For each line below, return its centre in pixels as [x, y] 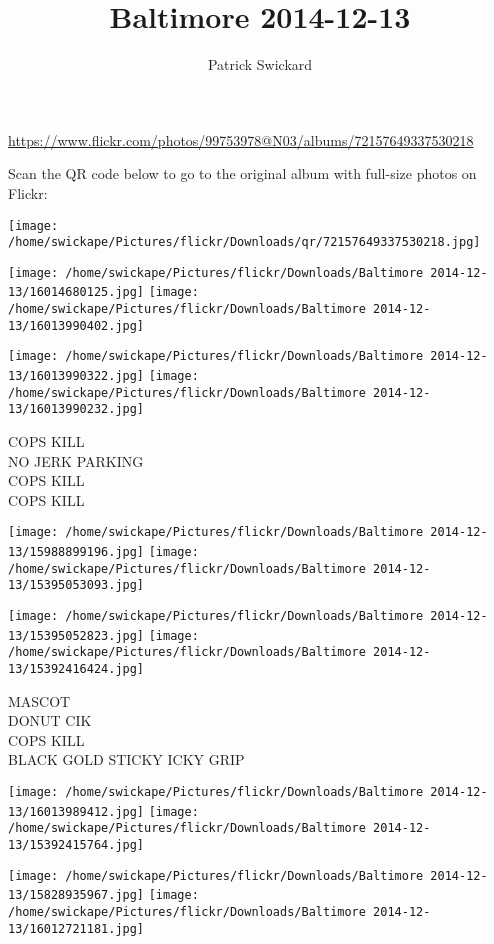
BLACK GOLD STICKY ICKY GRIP [126, 759]
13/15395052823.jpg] [76, 635]
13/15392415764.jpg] [76, 845]
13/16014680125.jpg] [76, 292]
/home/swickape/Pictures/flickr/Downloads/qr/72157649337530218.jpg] [244, 242]
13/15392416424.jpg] [76, 669]
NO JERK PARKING [76, 460]
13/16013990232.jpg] [76, 409]
